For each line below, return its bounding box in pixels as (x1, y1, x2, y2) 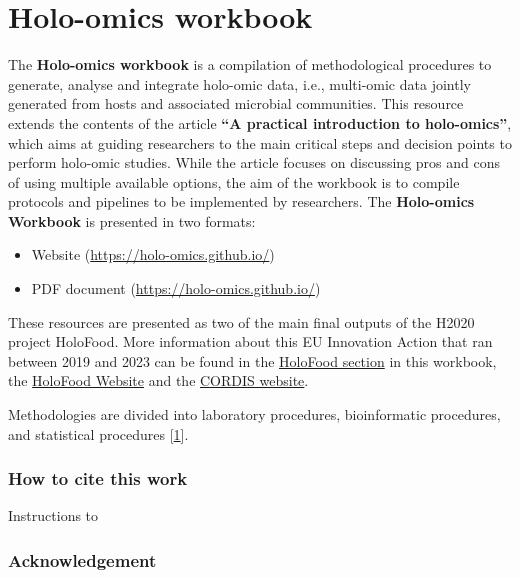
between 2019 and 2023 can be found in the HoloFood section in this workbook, (8, 350, 497, 371)
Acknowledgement (8, 547, 157, 572)
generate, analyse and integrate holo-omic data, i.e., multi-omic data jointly (8, 73, 471, 94)
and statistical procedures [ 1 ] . (8, 423, 189, 444)
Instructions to (8, 505, 99, 526)
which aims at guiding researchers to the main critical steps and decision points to (8, 132, 512, 153)
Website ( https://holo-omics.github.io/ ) (31, 244, 275, 265)
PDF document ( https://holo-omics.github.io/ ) (31, 278, 321, 299)
